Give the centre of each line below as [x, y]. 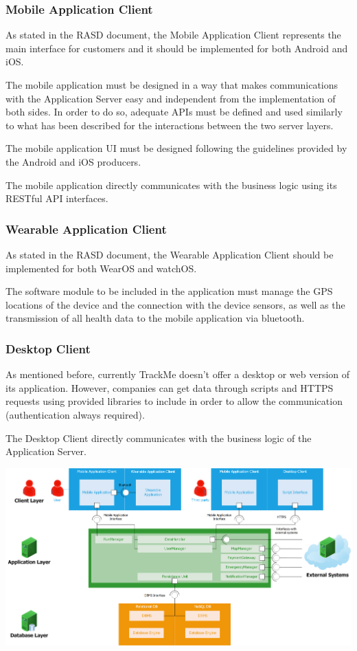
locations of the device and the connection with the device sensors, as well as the [175, 304]
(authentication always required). [75, 414]
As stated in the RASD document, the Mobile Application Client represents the [173, 35]
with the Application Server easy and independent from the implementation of [171, 98]
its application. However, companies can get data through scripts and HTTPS [170, 387]
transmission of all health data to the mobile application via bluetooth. [155, 318]
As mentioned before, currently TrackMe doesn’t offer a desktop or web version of [178, 374]
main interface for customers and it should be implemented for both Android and [177, 48]
